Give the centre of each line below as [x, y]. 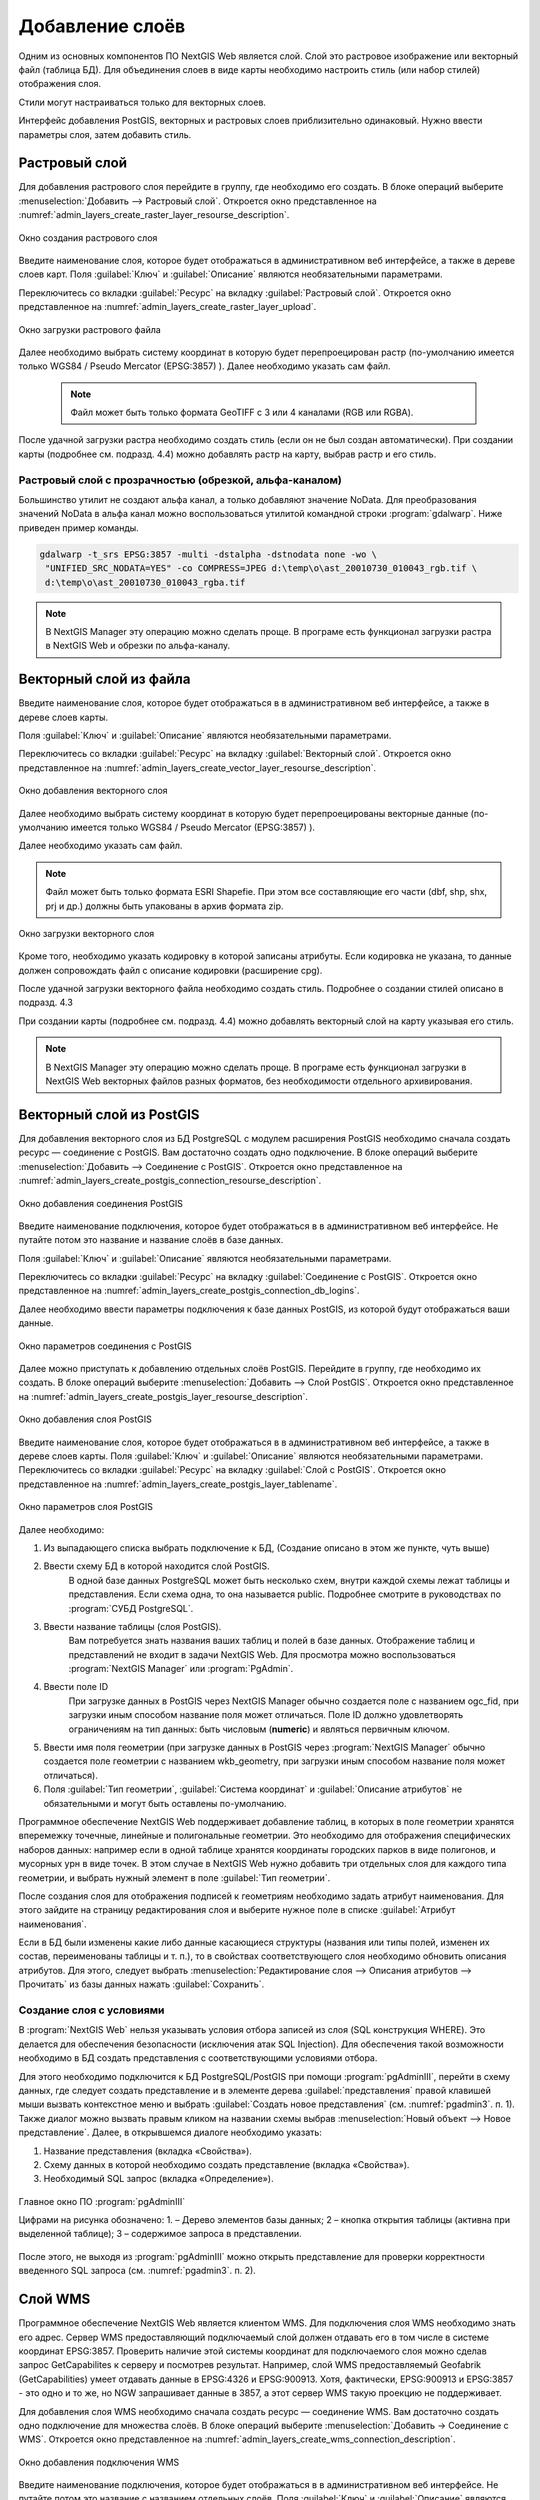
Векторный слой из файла [104, 679]
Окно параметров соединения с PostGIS [105, 1346]
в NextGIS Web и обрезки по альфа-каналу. [138, 646]
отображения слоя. [60, 84]
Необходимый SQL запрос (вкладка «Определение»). [158, 2179]
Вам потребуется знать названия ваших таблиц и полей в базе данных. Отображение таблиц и [271, 1641]
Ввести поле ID [76, 1687]
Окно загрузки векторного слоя [86, 933]
